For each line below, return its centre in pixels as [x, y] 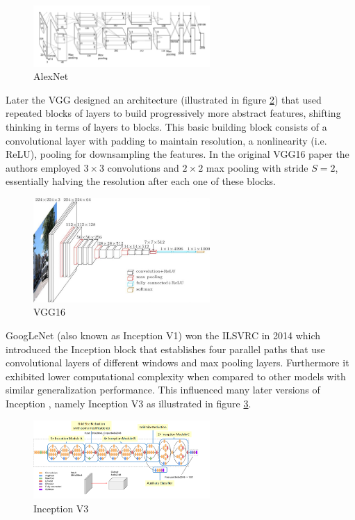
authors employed [43, 167]
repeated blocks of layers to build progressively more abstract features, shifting [173, 113]
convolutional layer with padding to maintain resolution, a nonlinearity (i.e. [166, 140]
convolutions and [143, 167]
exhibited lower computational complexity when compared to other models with [176, 376]
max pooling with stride [257, 167]
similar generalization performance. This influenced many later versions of [163, 390]
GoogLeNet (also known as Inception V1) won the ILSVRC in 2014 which [163, 335]
